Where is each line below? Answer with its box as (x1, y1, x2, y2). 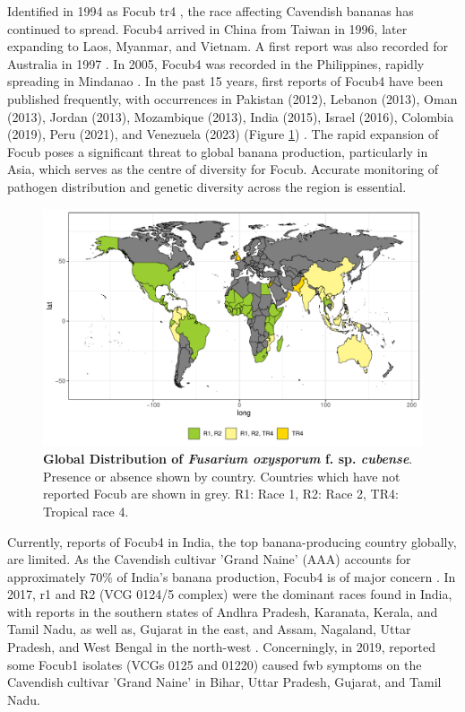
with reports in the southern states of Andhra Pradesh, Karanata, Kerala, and (7, 602, 438, 621)
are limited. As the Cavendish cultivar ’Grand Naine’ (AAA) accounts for (7, 550, 411, 569)
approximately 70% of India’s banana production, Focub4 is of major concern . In (7, 567, 456, 586)
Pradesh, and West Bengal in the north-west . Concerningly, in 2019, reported (7, 638, 436, 656)
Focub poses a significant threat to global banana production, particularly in (7, 142, 428, 161)
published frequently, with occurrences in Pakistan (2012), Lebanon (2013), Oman (7, 89, 458, 108)
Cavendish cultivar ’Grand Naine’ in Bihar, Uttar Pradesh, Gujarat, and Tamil (7, 673, 442, 691)
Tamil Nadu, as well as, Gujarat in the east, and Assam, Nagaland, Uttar (7, 620, 411, 638)
